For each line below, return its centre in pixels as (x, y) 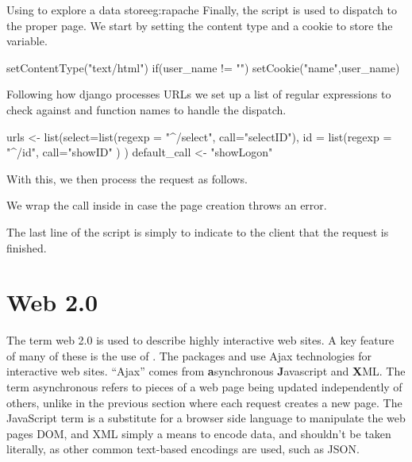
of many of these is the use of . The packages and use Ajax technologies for (189, 355)
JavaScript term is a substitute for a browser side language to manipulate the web (206, 418)
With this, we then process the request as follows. (127, 178)
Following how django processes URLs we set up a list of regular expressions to (199, 94)
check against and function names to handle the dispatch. (146, 109)
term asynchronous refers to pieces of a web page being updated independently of (204, 387)
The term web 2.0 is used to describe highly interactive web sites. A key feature (200, 340)
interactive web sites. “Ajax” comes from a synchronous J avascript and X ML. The (206, 371)
